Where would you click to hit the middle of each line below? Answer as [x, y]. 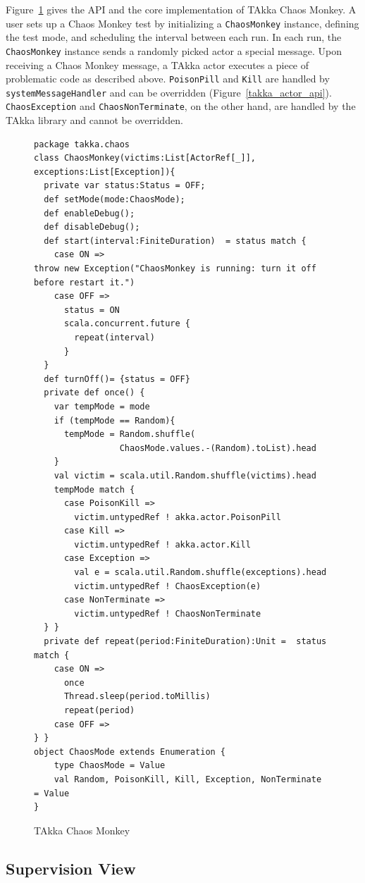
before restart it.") [85, 282]
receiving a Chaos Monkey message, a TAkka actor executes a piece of [157, 64]
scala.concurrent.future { [127, 324]
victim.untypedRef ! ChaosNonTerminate [168, 613]
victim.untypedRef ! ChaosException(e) [168, 586]
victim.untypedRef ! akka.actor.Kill [162, 544]
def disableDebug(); [92, 227]
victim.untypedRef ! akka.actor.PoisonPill [178, 517]
